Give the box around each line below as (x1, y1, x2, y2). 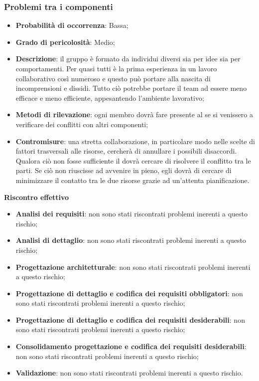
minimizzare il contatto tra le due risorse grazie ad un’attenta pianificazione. (15, 175, 250, 185)
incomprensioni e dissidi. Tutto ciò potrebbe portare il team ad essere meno (15, 83, 247, 93)
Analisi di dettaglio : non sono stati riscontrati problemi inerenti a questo (15, 235, 246, 245)
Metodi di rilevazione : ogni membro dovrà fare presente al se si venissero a (15, 109, 253, 120)
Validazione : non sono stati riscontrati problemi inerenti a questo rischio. (15, 368, 243, 378)
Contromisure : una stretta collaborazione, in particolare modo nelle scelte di (15, 136, 255, 146)
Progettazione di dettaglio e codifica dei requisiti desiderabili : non (15, 314, 245, 325)
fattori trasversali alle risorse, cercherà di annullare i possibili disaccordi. (15, 146, 237, 156)
